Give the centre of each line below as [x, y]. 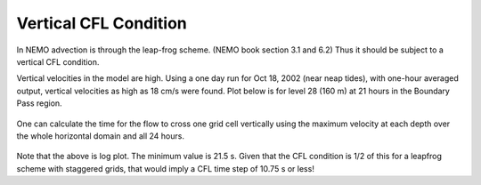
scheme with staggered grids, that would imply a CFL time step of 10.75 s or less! [166, 168]
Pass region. [39, 103]
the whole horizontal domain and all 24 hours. [100, 136]
